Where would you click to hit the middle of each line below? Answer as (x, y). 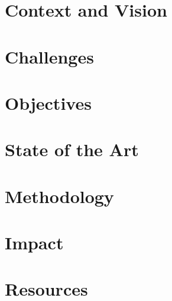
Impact (34, 243)
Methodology (59, 196)
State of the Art (72, 149)
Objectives (48, 102)
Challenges (49, 56)
